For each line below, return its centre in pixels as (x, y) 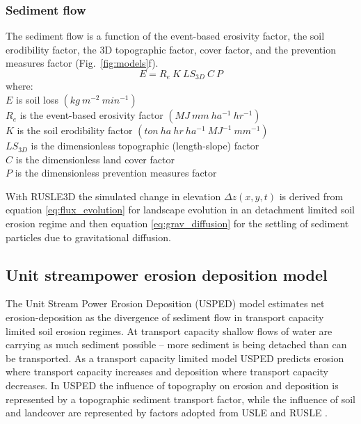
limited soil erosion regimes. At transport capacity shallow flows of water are (169, 331)
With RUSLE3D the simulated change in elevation (113, 196)
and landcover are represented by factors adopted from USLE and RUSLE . (167, 413)
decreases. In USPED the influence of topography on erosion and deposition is (172, 385)
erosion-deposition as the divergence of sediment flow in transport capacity (165, 317)
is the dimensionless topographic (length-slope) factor (145, 146)
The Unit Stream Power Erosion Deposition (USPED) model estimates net (165, 303)
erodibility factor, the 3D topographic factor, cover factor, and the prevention (171, 49)
